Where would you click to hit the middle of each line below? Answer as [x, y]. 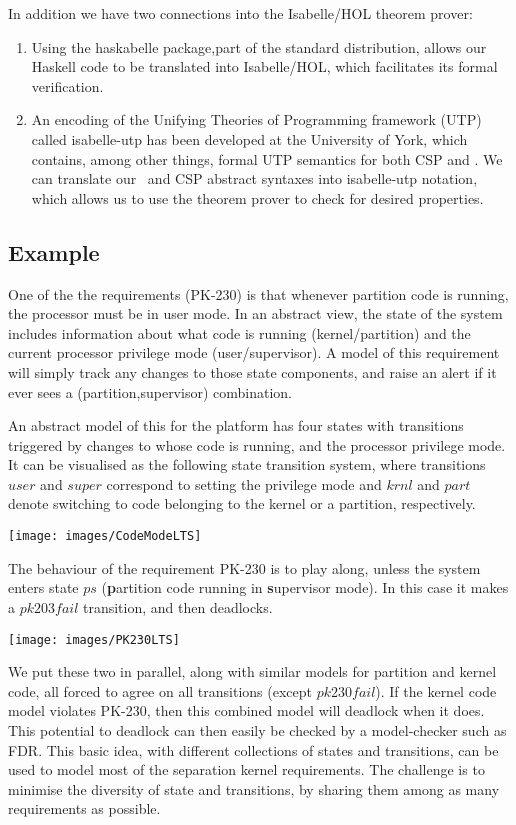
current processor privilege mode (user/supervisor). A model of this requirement [254, 352]
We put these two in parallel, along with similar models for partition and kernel [252, 671]
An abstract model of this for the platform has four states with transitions [236, 425]
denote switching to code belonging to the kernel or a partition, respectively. [242, 503]
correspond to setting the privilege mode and [244, 483]
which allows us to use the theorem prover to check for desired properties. [257, 197]
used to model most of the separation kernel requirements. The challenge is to [246, 769]
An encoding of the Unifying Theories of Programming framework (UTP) [256, 119]
